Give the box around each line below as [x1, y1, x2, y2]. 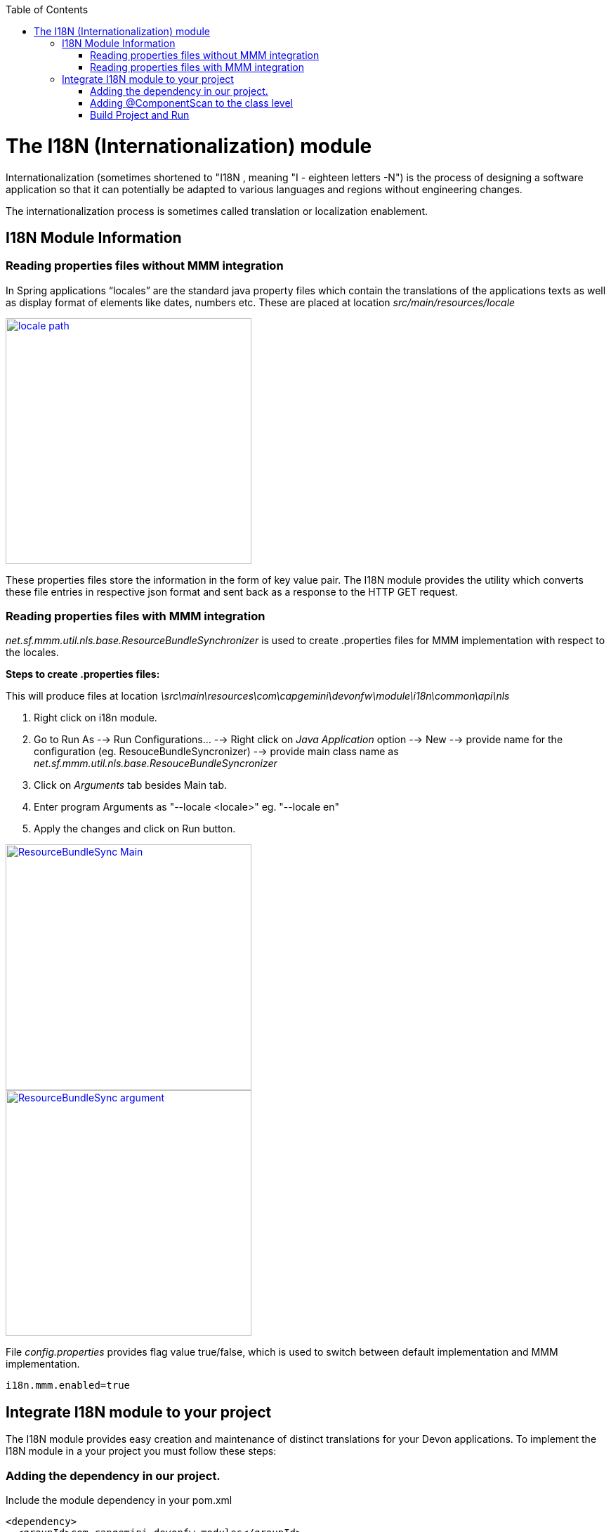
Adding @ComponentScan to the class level [90, 97, 293, 109]
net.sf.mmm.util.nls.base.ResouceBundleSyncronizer [34, 757, 277, 770]
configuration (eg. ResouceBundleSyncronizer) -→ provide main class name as [34, 745, 399, 758]
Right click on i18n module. [34, 712, 157, 724]
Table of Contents [6, 4, 88, 15]
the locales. [6, 646, 59, 659]
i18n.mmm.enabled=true [6, 1380, 131, 1392]
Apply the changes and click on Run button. [34, 823, 236, 835]
